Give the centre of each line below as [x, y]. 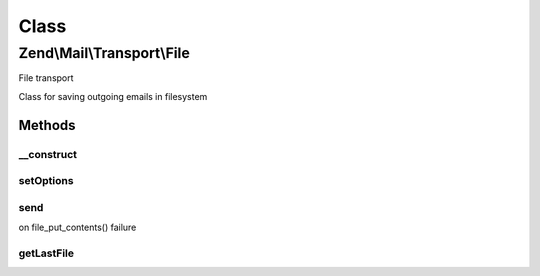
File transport [46, 78]
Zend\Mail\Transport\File [104, 53]
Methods [47, 125]
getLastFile [46, 253]
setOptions [46, 181]
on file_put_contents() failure [77, 227]
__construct [48, 154]
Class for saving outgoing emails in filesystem [113, 96]
